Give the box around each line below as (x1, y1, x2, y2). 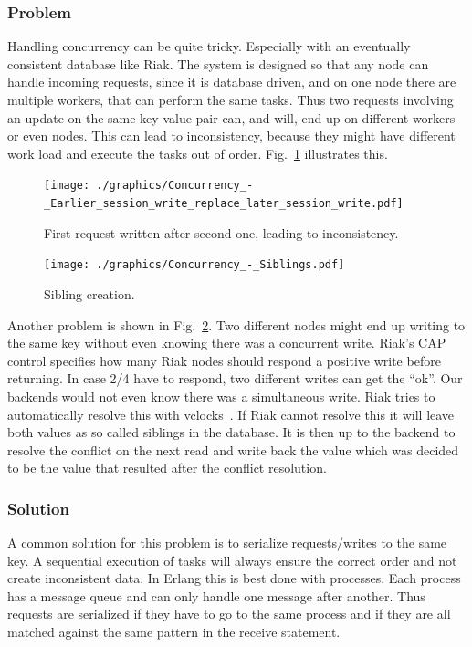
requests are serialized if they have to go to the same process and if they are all (7, 604, 451, 623)
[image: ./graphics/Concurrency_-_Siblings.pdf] (44, 258, 345, 272)
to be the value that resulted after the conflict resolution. (7, 458, 327, 477)
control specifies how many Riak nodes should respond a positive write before (7, 350, 441, 370)
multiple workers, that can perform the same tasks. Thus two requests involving (7, 90, 454, 109)
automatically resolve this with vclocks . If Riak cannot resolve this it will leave (7, 404, 455, 423)
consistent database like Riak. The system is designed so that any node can (7, 54, 429, 73)
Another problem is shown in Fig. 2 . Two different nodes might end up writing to (7, 315, 466, 334)
